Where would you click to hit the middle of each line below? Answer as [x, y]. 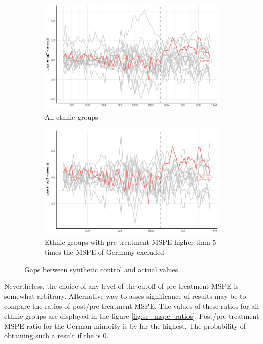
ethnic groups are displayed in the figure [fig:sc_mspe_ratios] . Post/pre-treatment [132, 315]
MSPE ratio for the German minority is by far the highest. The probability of [125, 326]
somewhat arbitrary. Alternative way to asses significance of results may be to [125, 296]
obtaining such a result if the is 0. [57, 336]
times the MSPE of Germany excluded [104, 252]
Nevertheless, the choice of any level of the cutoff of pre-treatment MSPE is [121, 286]
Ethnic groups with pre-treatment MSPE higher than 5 [130, 242]
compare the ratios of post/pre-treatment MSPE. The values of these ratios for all [132, 306]
